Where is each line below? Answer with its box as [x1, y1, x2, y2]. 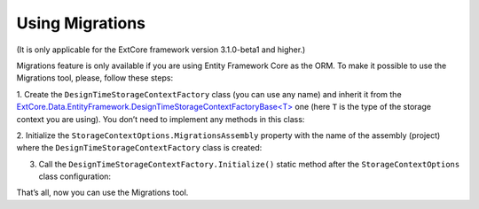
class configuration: [38, 171, 111, 182]
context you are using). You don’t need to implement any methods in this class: [16, 113, 305, 124]
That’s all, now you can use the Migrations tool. [16, 187, 189, 198]
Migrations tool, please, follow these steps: [16, 73, 173, 83]
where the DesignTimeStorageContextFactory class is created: [16, 143, 263, 153]
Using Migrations [16, 13, 146, 33]
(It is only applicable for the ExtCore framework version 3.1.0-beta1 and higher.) [16, 44, 306, 55]
